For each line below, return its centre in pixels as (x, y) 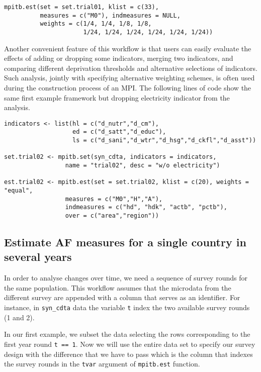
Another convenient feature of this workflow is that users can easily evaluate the (128, 48)
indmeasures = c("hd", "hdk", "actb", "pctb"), (146, 207)
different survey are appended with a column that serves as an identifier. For (122, 297)
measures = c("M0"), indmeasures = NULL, (110, 15)
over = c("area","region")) (112, 216)
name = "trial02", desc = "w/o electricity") (143, 166)
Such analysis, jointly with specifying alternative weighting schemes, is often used (129, 78)
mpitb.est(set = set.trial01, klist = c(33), (81, 7)
